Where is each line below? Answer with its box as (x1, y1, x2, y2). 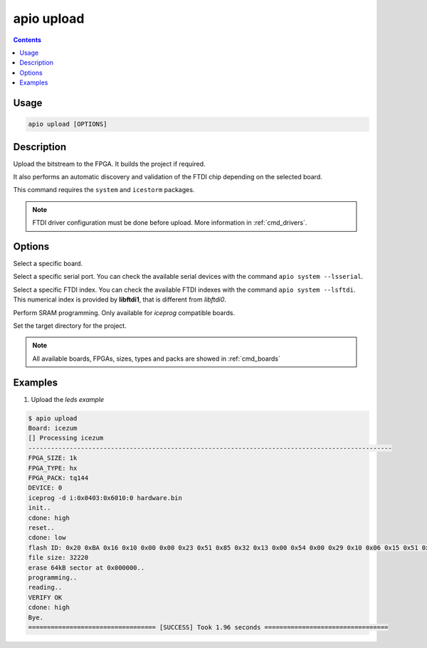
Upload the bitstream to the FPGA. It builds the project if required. (13, 159, 206, 168)
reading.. (28, 583, 63, 592)
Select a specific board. (13, 260, 83, 268)
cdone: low (28, 533, 66, 542)
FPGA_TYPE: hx (28, 464, 78, 472)
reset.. (28, 524, 55, 531)
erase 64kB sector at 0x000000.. (28, 563, 145, 572)
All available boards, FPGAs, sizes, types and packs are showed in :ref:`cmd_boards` (32, 354, 280, 363)
